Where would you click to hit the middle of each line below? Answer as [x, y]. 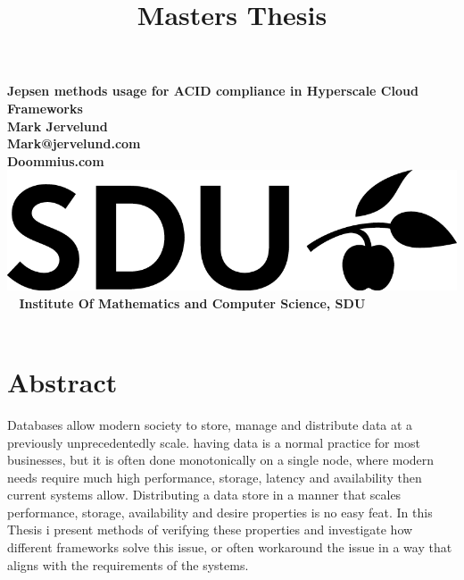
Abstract [62, 381]
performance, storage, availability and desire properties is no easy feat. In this [220, 512]
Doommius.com [56, 160]
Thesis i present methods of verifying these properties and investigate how [210, 530]
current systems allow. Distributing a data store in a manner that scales [204, 495]
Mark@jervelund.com [74, 143]
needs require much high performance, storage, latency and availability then [215, 477]
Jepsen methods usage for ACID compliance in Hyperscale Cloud [213, 91]
